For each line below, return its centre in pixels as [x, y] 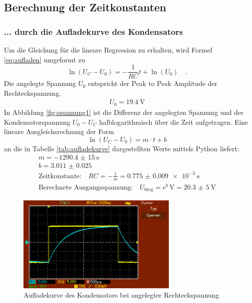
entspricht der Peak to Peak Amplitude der [153, 83]
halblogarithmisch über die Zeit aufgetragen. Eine [173, 122]
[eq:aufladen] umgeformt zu [45, 59]
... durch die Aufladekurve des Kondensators [93, 31]
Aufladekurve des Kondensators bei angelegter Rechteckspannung [121, 295]
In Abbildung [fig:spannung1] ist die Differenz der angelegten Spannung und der [124, 112]
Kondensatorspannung [37, 122]
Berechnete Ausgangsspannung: [86, 187]
